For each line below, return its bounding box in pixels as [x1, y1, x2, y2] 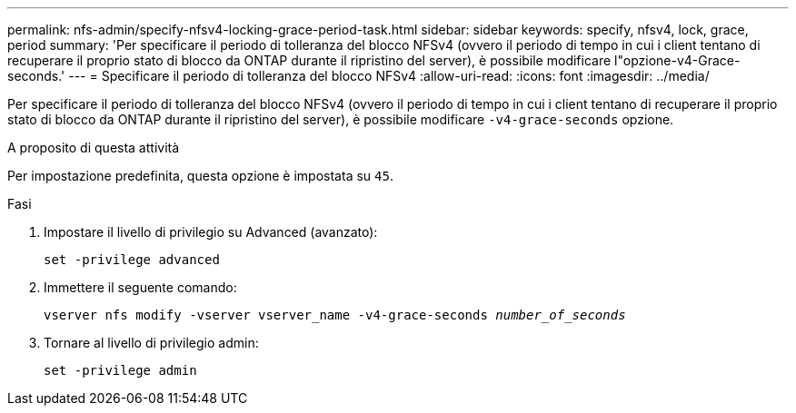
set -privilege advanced [44, 252, 220, 267]
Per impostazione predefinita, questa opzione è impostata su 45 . [7, 168, 393, 183]
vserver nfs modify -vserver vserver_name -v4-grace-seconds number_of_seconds [44, 308, 626, 322]
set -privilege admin [44, 363, 197, 378]
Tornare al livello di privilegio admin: [44, 335, 259, 350]
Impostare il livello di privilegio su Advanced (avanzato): [44, 224, 378, 240]
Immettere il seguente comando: [44, 280, 237, 295]
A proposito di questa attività [7, 140, 180, 155]
